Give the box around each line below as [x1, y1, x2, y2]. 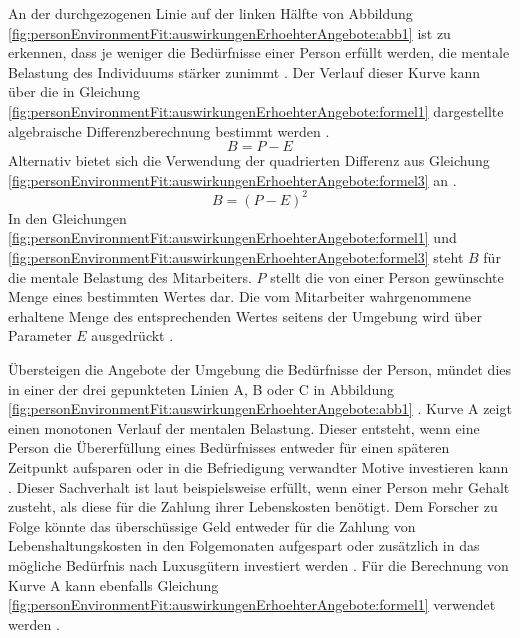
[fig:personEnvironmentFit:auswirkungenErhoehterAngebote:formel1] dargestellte [8, 100, 504, 121]
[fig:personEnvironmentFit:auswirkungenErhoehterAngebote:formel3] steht [8, 247, 464, 268]
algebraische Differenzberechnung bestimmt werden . [8, 120, 330, 141]
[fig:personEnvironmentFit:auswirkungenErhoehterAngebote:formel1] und [8, 227, 457, 248]
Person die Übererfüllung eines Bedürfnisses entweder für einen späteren [8, 437, 450, 458]
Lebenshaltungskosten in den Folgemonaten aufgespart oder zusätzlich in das [8, 535, 480, 556]
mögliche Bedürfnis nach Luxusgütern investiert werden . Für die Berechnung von [8, 554, 509, 575]
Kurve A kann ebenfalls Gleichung [8, 574, 219, 595]
